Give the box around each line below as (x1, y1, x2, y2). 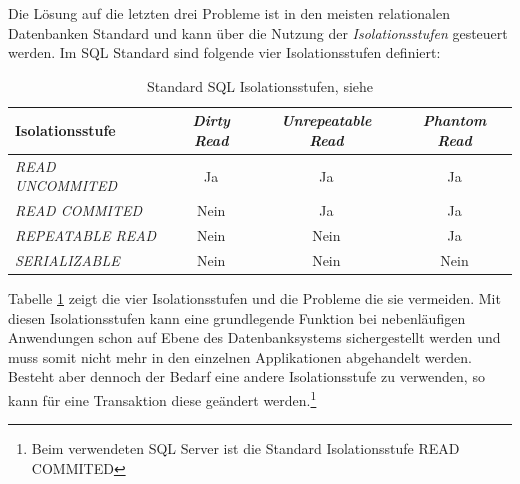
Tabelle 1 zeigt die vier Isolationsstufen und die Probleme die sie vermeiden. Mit (8, 288, 501, 309)
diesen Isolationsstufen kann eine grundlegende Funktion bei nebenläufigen (8, 307, 466, 328)
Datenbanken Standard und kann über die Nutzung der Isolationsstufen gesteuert (8, 22, 508, 43)
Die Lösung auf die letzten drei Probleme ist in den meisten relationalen (8, 3, 450, 23)
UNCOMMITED (15, 175, 118, 196)
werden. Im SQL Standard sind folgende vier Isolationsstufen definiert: (8, 42, 441, 63)
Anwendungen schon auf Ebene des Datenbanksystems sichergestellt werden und (8, 327, 501, 348)
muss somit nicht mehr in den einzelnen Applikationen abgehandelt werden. (8, 346, 472, 367)
